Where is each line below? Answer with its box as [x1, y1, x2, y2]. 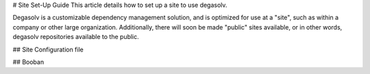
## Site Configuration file [12, 45, 84, 53]
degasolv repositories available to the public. [12, 33, 140, 41]
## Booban [12, 58, 45, 66]
